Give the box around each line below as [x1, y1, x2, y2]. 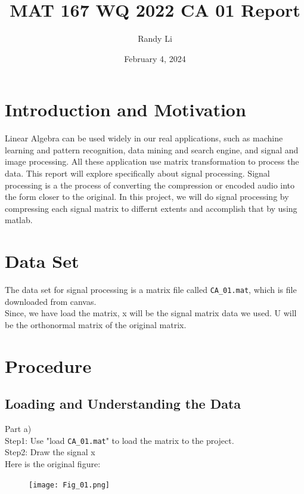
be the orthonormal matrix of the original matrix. [5, 318, 187, 331]
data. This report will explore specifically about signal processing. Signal [5, 167, 270, 180]
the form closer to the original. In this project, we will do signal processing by [5, 190, 289, 203]
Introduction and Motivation [5, 97, 246, 122]
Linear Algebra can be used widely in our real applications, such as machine [5, 132, 283, 144]
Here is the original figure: [5, 457, 101, 470]
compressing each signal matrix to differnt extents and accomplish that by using [5, 202, 297, 214]
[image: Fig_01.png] [29, 480, 110, 489]
